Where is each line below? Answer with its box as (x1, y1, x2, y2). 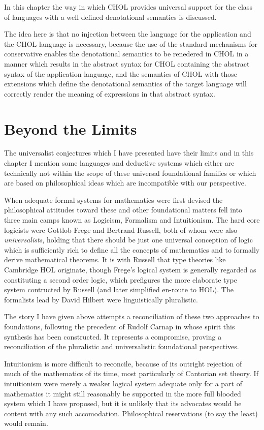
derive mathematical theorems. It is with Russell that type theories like (4, 254, 226, 265)
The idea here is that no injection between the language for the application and (4, 28, 251, 39)
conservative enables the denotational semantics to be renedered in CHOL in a (4, 48, 249, 59)
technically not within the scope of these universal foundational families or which (4, 167, 256, 178)
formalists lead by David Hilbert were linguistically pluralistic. (4, 294, 198, 304)
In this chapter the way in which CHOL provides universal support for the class (4, 2, 252, 12)
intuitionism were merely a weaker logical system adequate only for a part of (4, 378, 242, 388)
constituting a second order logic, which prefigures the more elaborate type (4, 274, 237, 285)
